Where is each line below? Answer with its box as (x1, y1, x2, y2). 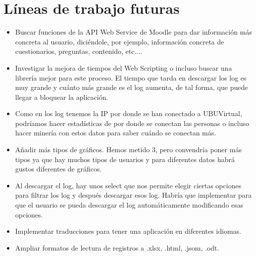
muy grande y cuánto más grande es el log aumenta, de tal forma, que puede (15, 82, 248, 92)
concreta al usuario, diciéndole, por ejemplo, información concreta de (15, 36, 224, 46)
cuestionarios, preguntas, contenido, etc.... (15, 46, 143, 56)
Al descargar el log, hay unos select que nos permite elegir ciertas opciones (15, 180, 242, 190)
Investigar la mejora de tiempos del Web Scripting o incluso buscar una (15, 62, 232, 73)
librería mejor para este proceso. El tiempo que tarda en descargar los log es (15, 72, 247, 83)
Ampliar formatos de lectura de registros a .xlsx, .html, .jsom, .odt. (15, 242, 219, 253)
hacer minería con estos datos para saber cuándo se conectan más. (15, 128, 216, 138)
